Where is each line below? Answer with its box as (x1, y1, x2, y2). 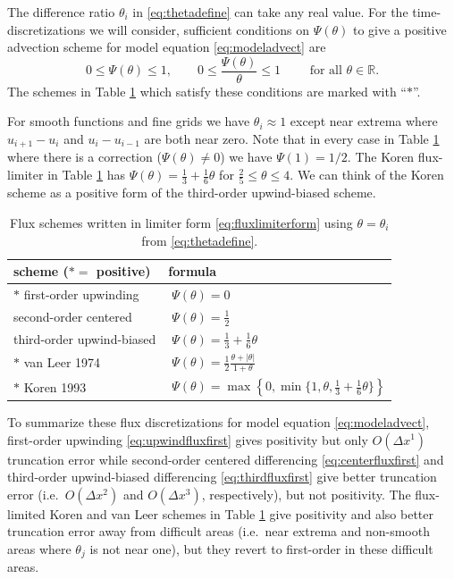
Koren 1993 (23, 377, 87, 396)
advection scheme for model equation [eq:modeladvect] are (7, 38, 326, 56)
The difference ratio (7, 3, 115, 21)
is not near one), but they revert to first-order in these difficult (89, 539, 433, 558)
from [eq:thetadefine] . (141, 231, 258, 249)
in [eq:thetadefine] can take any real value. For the (132, 3, 408, 21)
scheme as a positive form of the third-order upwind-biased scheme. (7, 183, 376, 202)
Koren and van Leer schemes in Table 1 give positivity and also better (49, 504, 433, 523)
